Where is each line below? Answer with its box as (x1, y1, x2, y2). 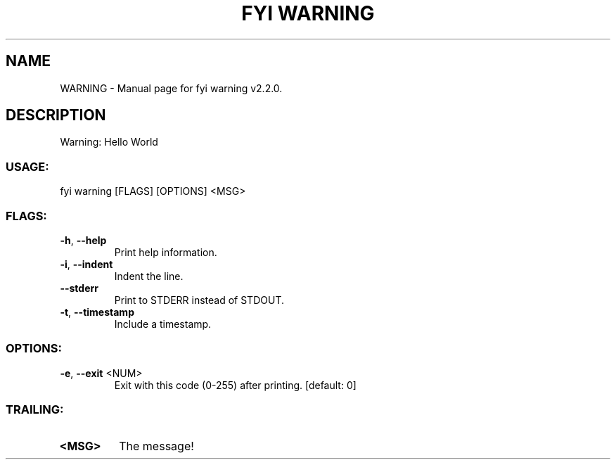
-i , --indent (60, 257, 113, 270)
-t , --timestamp (60, 305, 134, 318)
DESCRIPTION (6, 106, 106, 125)
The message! (119, 439, 194, 454)
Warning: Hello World (60, 136, 158, 148)
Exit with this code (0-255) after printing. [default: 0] (114, 378, 357, 391)
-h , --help (60, 234, 107, 246)
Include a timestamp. (114, 317, 212, 330)
